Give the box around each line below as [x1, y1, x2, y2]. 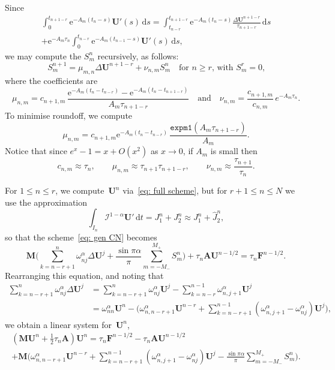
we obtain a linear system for [5, 318, 112, 330]
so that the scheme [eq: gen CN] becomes [5, 230, 157, 243]
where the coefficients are [5, 74, 98, 86]
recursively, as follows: [97, 49, 179, 62]
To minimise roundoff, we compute [5, 109, 133, 122]
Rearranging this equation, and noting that [5, 269, 164, 281]
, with [211, 63, 234, 72]
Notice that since [5, 145, 67, 157]
